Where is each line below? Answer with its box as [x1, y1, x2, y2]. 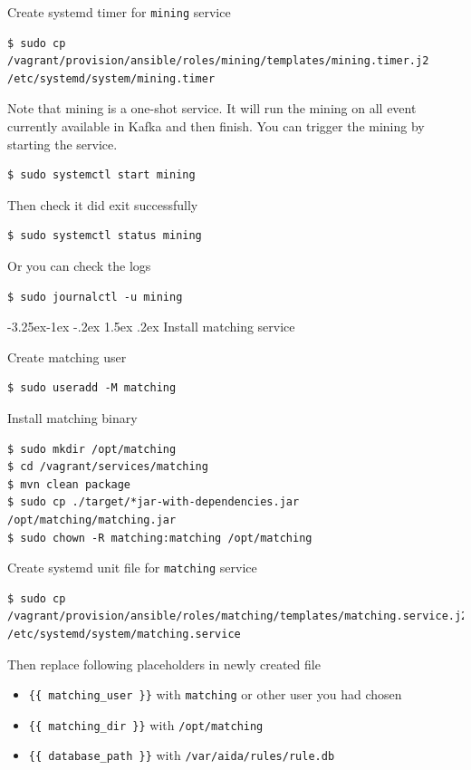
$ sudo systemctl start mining [7, 168, 196, 182]
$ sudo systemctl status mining [7, 229, 202, 243]
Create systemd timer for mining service [7, 3, 231, 21]
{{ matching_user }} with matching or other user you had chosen [28, 685, 402, 704]
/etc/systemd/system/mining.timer [7, 72, 216, 85]
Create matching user [7, 347, 127, 366]
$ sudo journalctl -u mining [7, 290, 183, 303]
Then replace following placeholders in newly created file [7, 654, 321, 673]
